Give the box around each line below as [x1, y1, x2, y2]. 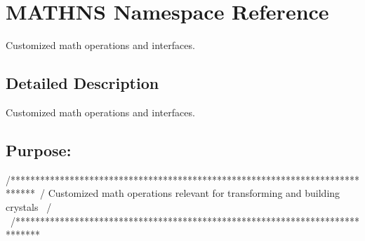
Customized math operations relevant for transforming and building [48, 186, 340, 200]
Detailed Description [6, 72, 159, 94]
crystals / [6, 199, 52, 214]
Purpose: [6, 139, 72, 160]
